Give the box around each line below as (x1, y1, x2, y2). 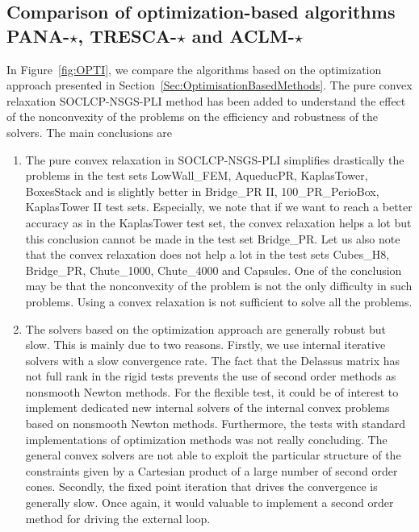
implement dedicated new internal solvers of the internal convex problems (25, 399, 390, 416)
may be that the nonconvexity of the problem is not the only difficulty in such (25, 277, 413, 294)
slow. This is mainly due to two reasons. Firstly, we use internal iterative (25, 336, 386, 353)
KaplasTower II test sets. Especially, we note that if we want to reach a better (25, 198, 413, 215)
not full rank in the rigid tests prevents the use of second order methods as (25, 368, 396, 384)
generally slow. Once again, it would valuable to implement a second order (25, 494, 394, 511)
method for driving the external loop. (25, 509, 211, 526)
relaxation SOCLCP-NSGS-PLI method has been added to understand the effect (6, 92, 406, 109)
